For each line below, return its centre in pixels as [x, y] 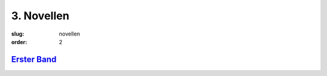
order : [19, 42]
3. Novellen [40, 16]
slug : [18, 34]
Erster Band [34, 59]
